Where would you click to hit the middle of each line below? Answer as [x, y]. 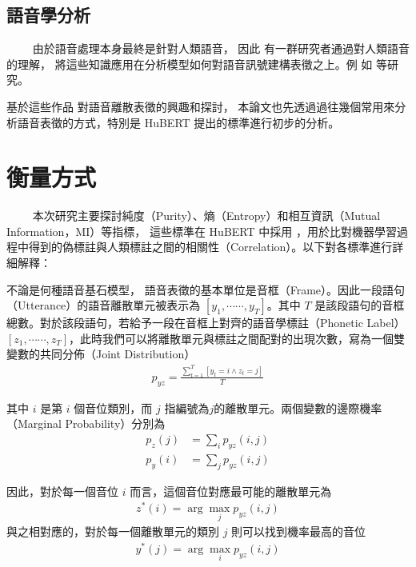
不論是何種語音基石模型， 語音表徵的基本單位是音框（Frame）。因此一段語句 [206, 289]
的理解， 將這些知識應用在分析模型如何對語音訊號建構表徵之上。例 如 [190, 64]
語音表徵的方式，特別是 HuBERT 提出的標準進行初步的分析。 [178, 122]
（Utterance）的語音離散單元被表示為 [104, 305]
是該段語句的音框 [360, 305]
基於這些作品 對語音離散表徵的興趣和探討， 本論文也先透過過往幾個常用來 [201, 106]
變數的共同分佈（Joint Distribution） [101, 354]
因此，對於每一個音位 [62, 491]
